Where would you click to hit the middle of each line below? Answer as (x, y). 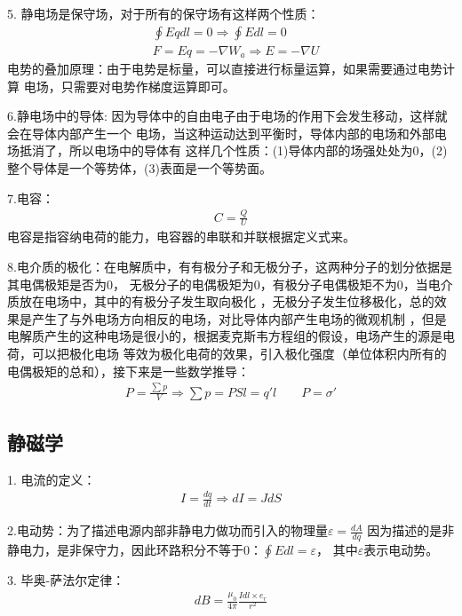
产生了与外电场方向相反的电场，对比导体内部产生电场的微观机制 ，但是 (239, 318)
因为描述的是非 (411, 530)
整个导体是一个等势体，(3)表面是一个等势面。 (139, 168)
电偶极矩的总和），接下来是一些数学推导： (128, 371)
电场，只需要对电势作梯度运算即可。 (129, 86)
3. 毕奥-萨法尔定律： (66, 580)
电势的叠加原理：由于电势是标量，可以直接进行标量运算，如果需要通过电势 (225, 69)
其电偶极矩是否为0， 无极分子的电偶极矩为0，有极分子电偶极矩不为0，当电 (224, 284)
